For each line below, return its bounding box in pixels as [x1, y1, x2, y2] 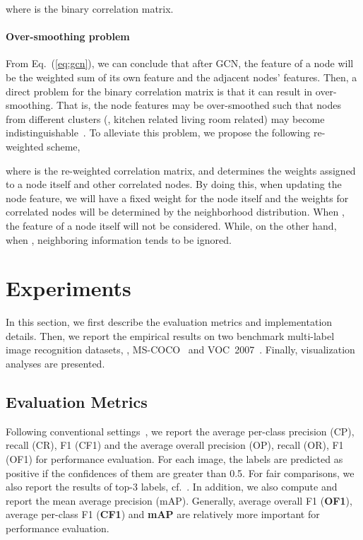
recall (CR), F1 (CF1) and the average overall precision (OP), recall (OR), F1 [6, 438, 344, 452]
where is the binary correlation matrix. [6, 1, 174, 16]
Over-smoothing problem [6, 29, 130, 44]
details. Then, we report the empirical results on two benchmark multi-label [6, 328, 335, 343]
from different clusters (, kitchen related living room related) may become [6, 111, 325, 126]
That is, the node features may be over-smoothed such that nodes [56, 98, 341, 112]
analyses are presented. [6, 356, 105, 371]
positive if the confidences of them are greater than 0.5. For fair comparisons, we [6, 465, 355, 480]
